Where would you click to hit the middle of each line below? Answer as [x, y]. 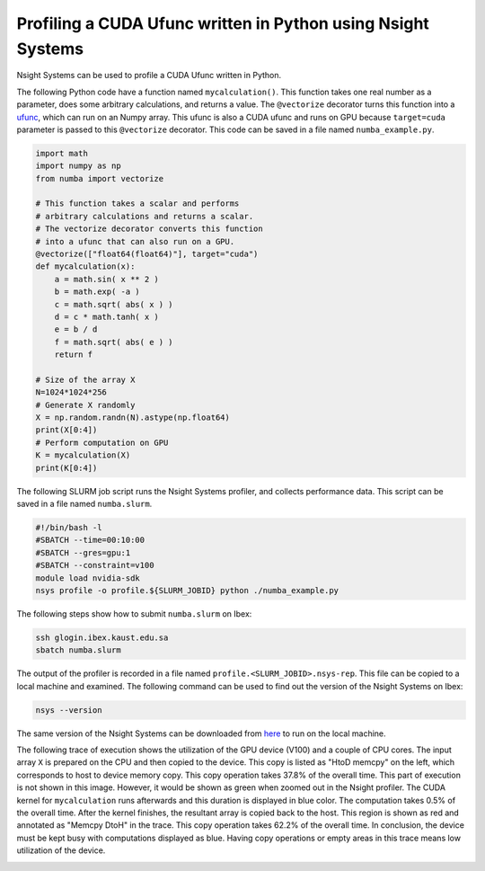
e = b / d [76, 329]
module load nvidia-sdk [88, 578]
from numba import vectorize [100, 178]
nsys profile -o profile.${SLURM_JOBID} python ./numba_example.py [187, 590]
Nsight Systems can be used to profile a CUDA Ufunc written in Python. [149, 76]
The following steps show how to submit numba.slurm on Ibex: [134, 613]
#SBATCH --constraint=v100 [95, 565]
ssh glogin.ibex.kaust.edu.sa [102, 637]
